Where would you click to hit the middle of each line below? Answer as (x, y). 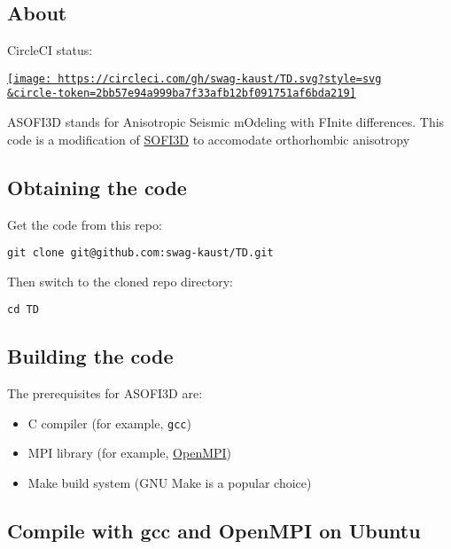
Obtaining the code (97, 187)
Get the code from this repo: (85, 224)
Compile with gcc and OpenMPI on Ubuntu (214, 531)
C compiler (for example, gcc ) (109, 423)
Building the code (90, 356)
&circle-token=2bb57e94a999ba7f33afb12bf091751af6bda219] (182, 94)
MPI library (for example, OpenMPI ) (130, 453)
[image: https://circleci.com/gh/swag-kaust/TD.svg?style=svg (194, 78)
